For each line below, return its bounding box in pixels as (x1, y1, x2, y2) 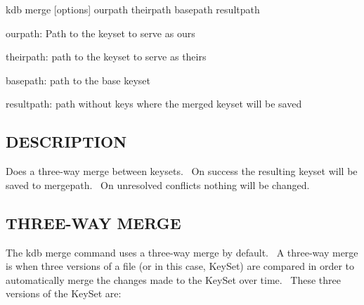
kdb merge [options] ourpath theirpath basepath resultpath (6, 2, 260, 16)
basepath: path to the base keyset (6, 72, 150, 87)
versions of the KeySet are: (6, 286, 122, 301)
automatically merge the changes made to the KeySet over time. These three (6, 272, 341, 287)
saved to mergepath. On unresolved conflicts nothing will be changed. (6, 177, 310, 192)
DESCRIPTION (6, 131, 127, 152)
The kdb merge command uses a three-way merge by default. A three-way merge (6, 245, 358, 259)
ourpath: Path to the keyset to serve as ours (6, 25, 195, 40)
